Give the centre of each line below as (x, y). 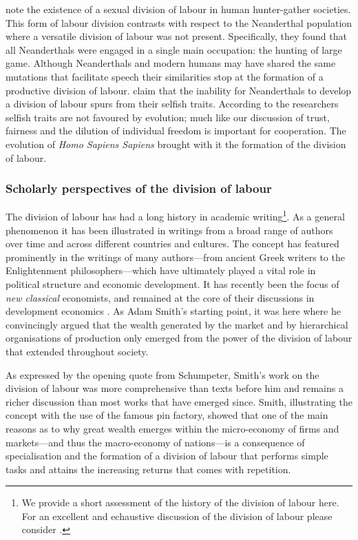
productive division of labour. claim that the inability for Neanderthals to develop (179, 90)
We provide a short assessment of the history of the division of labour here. (180, 502)
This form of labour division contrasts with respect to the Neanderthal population (179, 22)
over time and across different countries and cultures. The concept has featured (172, 243)
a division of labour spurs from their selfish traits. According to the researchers (172, 104)
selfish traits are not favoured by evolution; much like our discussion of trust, (168, 117)
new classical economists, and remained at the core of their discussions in (160, 297)
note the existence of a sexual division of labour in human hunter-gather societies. (178, 9)
